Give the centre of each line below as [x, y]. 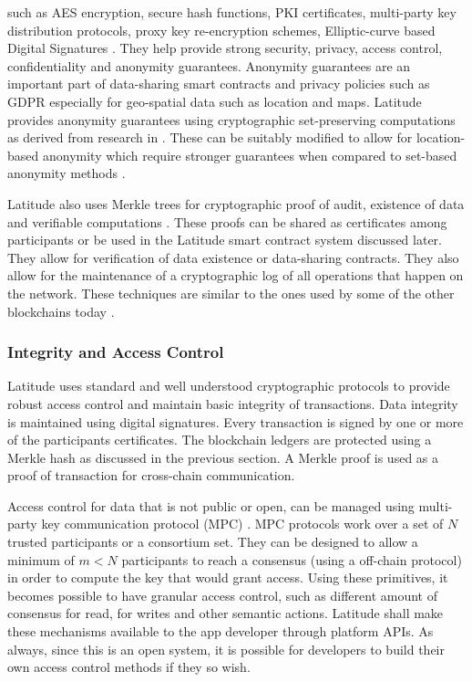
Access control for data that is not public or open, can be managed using [211, 505]
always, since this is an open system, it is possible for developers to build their [226, 649]
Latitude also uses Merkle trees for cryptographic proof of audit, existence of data [236, 203]
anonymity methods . [67, 173]
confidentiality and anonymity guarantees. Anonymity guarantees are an [209, 65]
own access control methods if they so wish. [129, 667]
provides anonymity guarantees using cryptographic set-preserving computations [231, 119]
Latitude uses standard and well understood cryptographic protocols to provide [229, 386]
